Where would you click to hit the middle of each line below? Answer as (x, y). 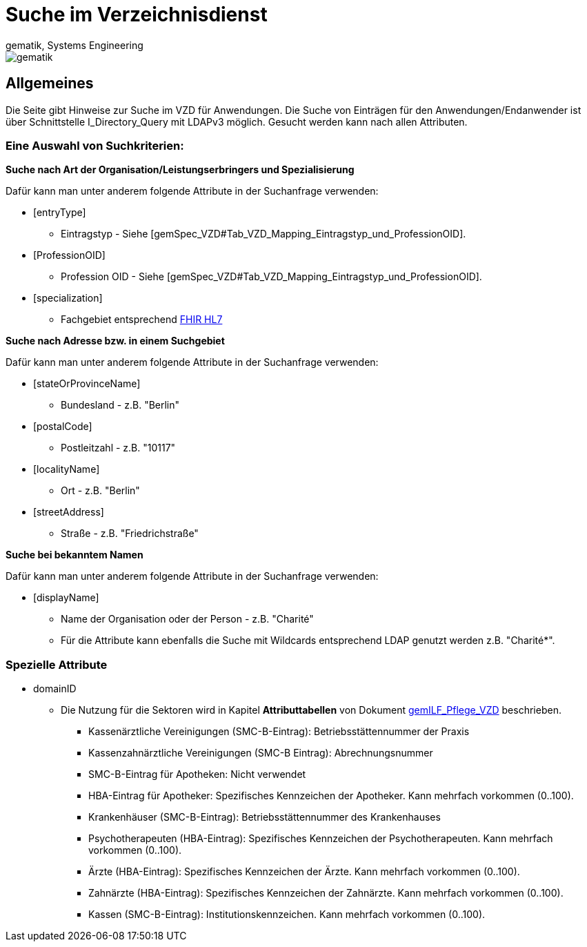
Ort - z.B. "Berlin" (100, 491)
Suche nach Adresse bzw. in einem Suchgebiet (115, 341)
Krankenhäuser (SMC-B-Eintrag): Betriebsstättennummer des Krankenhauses (265, 817)
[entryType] (60, 213)
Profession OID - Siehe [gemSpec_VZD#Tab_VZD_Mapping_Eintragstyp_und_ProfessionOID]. (271, 277)
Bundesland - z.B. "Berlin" (120, 405)
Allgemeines (50, 84)
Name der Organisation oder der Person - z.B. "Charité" (187, 619)
